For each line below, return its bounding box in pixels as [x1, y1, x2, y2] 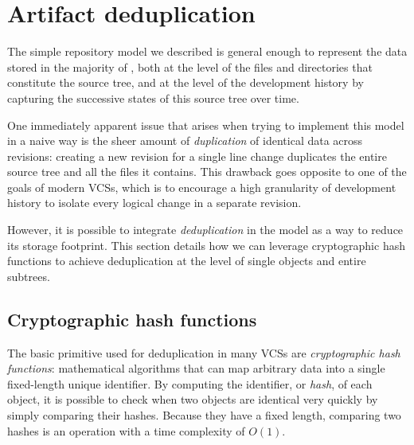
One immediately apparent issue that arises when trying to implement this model [7, 116, 404, 133]
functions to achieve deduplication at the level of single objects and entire [7, 252, 366, 269]
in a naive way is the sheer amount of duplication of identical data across [7, 132, 363, 149]
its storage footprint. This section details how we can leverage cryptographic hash [7, 236, 405, 253]
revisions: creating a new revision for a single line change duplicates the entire [7, 147, 387, 164]
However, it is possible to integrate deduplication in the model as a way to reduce [7, 221, 404, 238]
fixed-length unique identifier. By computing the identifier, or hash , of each [7, 375, 373, 392]
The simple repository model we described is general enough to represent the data [7, 43, 408, 60]
